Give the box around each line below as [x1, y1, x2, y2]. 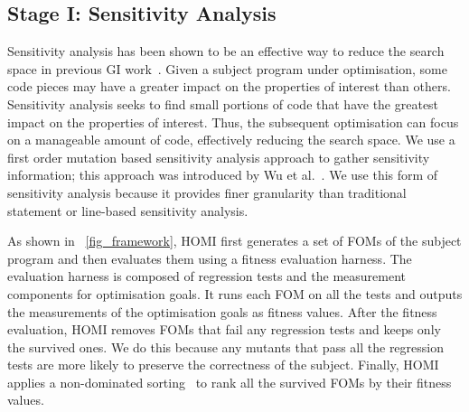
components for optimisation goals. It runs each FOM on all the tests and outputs [7, 284, 463, 303]
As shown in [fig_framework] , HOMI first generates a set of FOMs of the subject [7, 231, 462, 250]
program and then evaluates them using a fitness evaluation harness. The [7, 248, 412, 267]
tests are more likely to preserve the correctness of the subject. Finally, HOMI [7, 355, 439, 374]
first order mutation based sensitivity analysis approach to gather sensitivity [7, 147, 430, 166]
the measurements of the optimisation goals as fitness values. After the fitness [7, 302, 437, 321]
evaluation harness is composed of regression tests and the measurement [7, 267, 407, 286]
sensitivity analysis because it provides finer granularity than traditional [7, 183, 407, 201]
